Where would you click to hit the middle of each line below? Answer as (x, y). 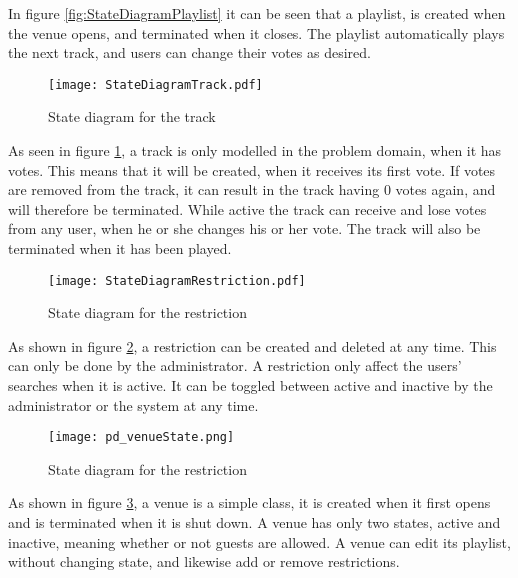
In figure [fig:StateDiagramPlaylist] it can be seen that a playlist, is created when (257, 13)
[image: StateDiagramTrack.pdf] (155, 84)
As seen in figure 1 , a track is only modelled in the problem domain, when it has (255, 150)
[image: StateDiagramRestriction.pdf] (177, 280)
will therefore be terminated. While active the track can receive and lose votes (247, 208)
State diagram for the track (132, 116)
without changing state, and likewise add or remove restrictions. (204, 561)
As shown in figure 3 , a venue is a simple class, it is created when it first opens (249, 502)
